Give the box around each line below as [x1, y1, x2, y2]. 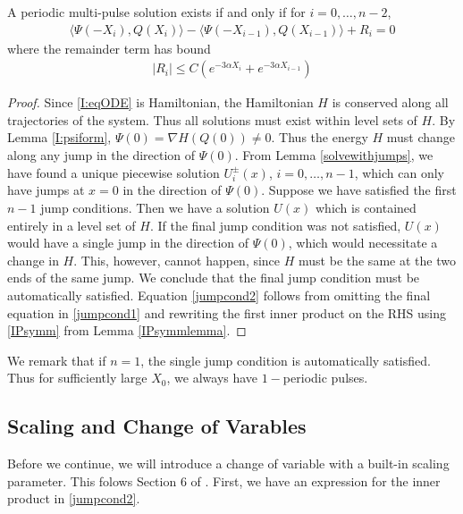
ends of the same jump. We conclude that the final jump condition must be [7, 268, 420, 287]
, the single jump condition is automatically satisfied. [140, 350, 431, 369]
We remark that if [7, 350, 106, 369]
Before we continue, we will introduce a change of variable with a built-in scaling [7, 454, 450, 473]
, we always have [166, 368, 258, 387]
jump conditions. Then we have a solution [40, 198, 270, 216]
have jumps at [7, 181, 85, 199]
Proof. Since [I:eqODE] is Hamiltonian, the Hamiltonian [7, 93, 314, 112]
